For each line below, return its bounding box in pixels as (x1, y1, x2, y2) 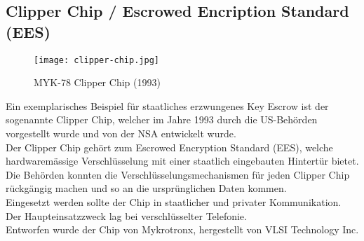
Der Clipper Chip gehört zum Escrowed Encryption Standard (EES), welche (6, 139, 333, 154)
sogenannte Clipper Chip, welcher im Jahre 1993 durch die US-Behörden (6, 112, 318, 127)
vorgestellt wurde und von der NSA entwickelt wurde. (6, 126, 236, 141)
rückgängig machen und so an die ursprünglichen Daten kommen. (6, 181, 287, 195)
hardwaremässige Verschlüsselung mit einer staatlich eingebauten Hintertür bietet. (6, 153, 359, 168)
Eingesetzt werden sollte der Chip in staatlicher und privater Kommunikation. (6, 195, 342, 209)
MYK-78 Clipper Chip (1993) (34, 75, 161, 90)
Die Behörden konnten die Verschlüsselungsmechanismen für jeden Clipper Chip (6, 167, 350, 181)
